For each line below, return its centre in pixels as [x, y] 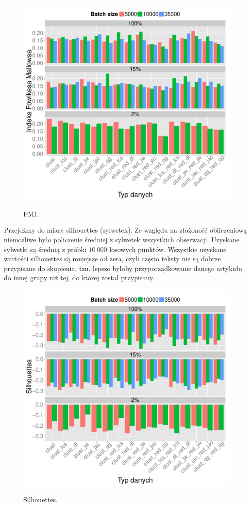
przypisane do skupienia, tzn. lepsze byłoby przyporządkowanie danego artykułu [123, 268]
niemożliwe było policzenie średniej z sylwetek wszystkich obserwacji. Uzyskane [122, 240]
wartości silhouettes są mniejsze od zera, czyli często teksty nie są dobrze [112, 259]
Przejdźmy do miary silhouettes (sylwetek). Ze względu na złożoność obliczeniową [125, 230]
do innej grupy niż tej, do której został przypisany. [79, 278]
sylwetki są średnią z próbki [45, 249]
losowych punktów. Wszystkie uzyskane [168, 249]
